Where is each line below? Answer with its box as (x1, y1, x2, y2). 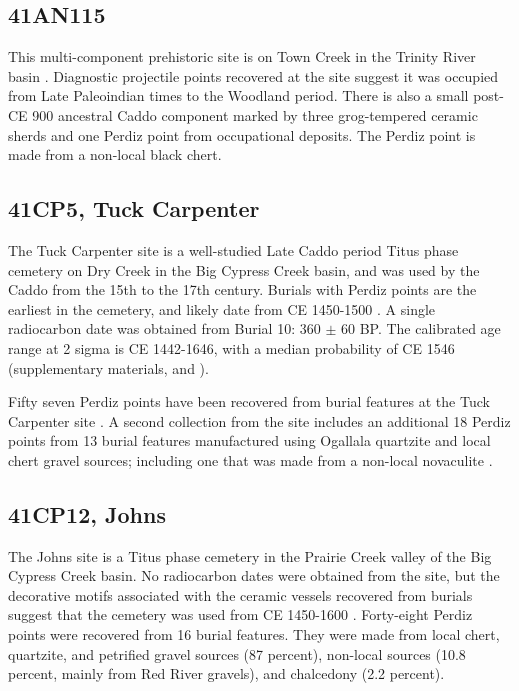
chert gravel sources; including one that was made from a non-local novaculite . (8, 449, 493, 470)
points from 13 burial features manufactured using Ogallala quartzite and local (8, 430, 491, 451)
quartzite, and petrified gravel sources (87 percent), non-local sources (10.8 (8, 643, 466, 664)
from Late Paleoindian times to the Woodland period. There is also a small (8, 85, 469, 106)
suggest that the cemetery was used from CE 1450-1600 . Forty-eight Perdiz (8, 604, 473, 625)
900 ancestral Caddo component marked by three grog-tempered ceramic (32, 104, 478, 125)
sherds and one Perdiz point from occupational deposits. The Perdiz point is (8, 124, 476, 145)
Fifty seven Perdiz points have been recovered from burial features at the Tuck (8, 391, 490, 412)
